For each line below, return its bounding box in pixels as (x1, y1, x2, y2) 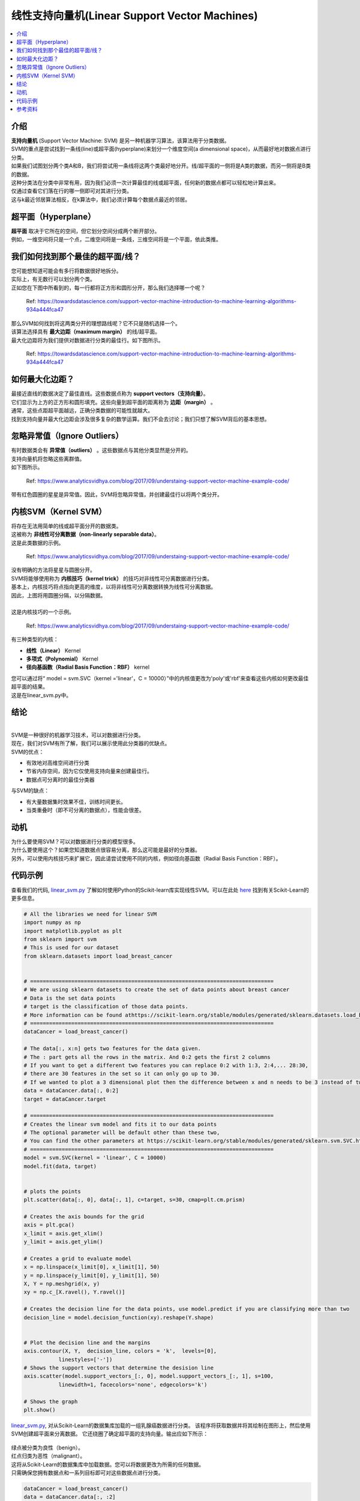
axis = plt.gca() (23, 1222, 75, 1228)
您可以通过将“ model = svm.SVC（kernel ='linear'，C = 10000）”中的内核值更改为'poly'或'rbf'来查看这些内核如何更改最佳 (11, 674, 309, 681)
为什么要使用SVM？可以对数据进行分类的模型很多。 (11, 838, 139, 845)
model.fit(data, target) (23, 1162, 97, 1170)
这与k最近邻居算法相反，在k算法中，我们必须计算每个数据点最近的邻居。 (11, 196, 191, 203)
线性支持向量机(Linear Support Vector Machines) (11, 9, 258, 22)
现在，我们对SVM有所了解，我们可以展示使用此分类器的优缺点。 (11, 740, 170, 747)
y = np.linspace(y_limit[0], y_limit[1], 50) (23, 1272, 160, 1279)
